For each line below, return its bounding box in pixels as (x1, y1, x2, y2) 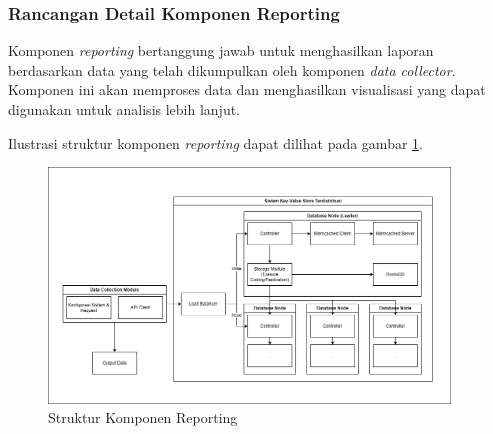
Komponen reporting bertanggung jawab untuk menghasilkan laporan (8, 40, 434, 61)
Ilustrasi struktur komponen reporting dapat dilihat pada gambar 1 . (8, 132, 423, 153)
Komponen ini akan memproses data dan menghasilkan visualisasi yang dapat (8, 79, 486, 100)
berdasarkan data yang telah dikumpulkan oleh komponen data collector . (8, 59, 456, 80)
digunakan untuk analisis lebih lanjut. (8, 99, 241, 119)
